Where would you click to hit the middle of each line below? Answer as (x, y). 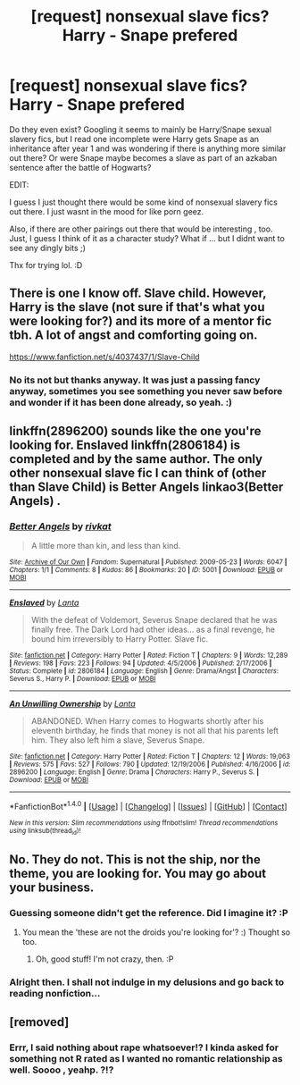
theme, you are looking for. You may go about (138, 873)
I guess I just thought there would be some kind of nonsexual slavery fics (144, 202)
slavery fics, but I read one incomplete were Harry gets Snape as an (134, 139)
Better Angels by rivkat (60, 526)
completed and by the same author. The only (136, 459)
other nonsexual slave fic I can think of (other (138, 473)
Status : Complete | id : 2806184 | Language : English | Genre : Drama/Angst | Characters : (144, 671)
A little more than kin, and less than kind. (106, 546)
